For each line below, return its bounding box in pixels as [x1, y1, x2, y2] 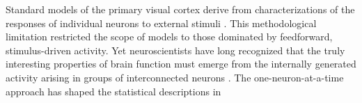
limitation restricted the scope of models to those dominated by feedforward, [6, 29, 333, 44]
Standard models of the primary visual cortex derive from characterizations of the [6, 2, 355, 16]
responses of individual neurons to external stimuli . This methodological [6, 15, 317, 30]
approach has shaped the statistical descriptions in [6, 84, 221, 98]
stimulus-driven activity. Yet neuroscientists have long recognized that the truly [6, 42, 345, 57]
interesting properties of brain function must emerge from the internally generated [6, 56, 356, 71]
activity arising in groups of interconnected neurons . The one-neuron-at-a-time [6, 70, 344, 84]
